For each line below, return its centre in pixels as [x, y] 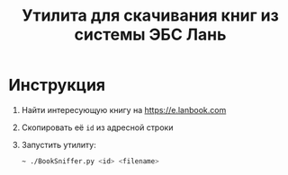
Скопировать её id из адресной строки [97, 127]
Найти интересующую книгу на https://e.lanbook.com [124, 109]
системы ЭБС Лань [150, 35]
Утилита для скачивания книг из [150, 16]
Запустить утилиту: [58, 144]
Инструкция [57, 85]
